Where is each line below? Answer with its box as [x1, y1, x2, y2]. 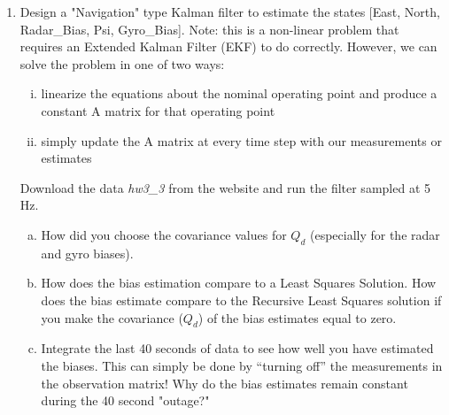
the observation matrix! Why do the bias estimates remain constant [41, 373, 408, 392]
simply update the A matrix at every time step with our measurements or [41, 131, 442, 150]
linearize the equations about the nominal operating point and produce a [41, 84, 437, 103]
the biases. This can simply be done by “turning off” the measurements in [41, 356, 443, 374]
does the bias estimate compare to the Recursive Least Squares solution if [41, 290, 442, 309]
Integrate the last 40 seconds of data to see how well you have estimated [41, 339, 434, 357]
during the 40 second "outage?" [41, 391, 210, 410]
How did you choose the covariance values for [41, 225, 287, 243]
